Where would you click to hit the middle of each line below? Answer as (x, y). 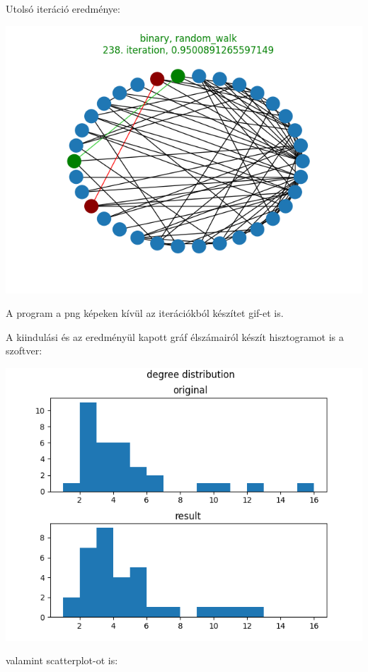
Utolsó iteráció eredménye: (63, 8)
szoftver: (24, 351)
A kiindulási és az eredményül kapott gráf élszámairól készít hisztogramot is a (175, 336)
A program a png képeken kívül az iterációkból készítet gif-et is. (145, 313)
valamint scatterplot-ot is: (62, 660)
